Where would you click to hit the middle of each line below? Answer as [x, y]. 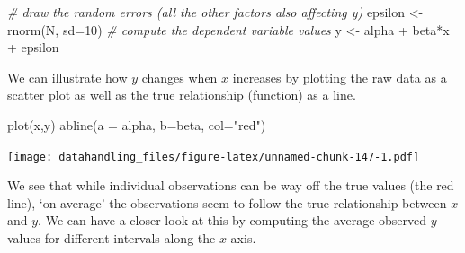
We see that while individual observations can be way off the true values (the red [231, 185]
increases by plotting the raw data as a [340, 77]
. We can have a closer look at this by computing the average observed [232, 220]
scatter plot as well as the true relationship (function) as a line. [182, 95]
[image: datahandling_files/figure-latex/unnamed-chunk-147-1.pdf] [214, 157]
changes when [179, 77]
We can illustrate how [67, 77]
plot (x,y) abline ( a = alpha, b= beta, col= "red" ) [137, 124]
